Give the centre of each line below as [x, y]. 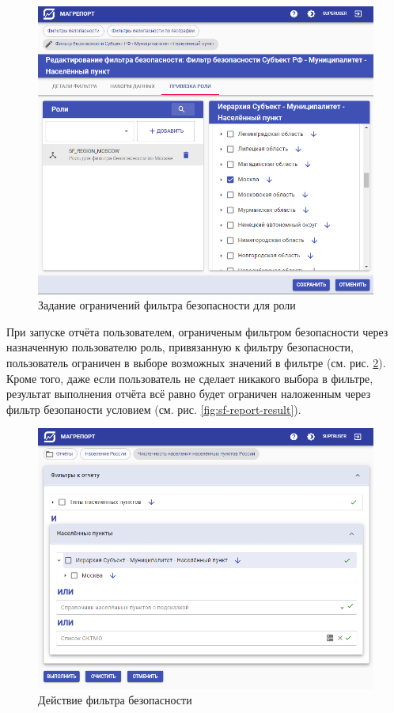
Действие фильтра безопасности [115, 700]
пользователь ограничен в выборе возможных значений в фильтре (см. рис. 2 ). [196, 362]
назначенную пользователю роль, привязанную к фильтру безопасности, [180, 347]
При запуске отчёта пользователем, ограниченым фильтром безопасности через [197, 331]
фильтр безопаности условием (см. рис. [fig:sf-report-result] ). [154, 409]
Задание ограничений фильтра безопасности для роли [167, 305]
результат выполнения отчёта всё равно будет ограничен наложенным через [189, 394]
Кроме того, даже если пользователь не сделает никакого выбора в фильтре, [190, 378]
